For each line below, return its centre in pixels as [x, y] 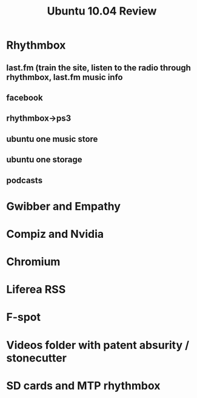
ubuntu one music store [52, 139]
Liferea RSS [36, 290]
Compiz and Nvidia [55, 234]
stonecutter [36, 358]
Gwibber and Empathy [64, 206]
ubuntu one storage [44, 160]
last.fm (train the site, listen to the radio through [98, 68]
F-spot [24, 317]
